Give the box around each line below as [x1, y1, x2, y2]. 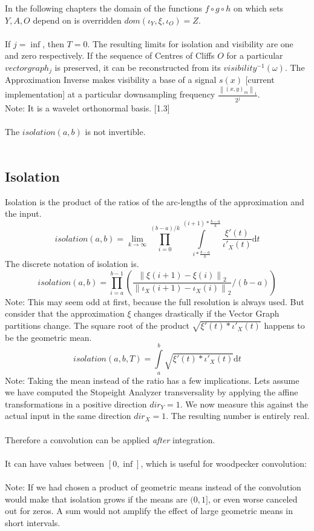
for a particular [226, 49, 283, 62]
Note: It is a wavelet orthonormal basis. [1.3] [5, 102, 170, 114]
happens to [264, 319, 305, 332]
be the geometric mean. [5, 331, 92, 343]
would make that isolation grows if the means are [5, 492, 188, 505]
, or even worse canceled [208, 492, 298, 505]
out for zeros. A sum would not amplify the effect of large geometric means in [5, 504, 293, 517]
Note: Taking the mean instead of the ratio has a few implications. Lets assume [5, 374, 299, 386]
